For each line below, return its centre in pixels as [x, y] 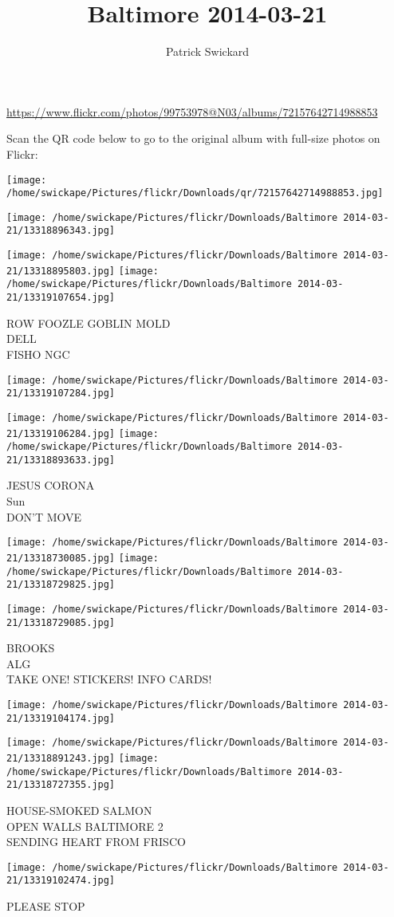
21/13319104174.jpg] [61, 718]
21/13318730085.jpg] [61, 558]
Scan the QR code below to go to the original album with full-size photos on [193, 138]
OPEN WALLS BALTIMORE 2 [85, 826]
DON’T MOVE [44, 516]
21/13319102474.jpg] [61, 881]
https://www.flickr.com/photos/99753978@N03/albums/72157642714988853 [192, 111]
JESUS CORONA [51, 485]
